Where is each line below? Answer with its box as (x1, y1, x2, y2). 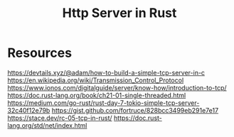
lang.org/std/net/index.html (7, 121, 87, 129)
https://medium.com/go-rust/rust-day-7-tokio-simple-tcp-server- (7, 98, 200, 107)
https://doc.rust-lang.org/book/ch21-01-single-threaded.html (7, 91, 186, 99)
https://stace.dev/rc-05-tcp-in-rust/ (7, 114, 112, 122)
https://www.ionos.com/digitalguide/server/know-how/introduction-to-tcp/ (7, 83, 227, 92)
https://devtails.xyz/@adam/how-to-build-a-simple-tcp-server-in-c (7, 68, 205, 77)
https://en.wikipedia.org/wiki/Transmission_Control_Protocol (7, 76, 184, 84)
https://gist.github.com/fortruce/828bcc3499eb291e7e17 (51, 106, 219, 114)
